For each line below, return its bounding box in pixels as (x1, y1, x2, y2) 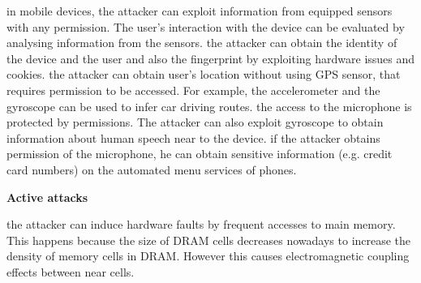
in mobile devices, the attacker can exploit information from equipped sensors (6, 2, 393, 19)
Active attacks (6, 188, 88, 205)
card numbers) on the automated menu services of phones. (6, 161, 297, 178)
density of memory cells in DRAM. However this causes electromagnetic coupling (6, 247, 410, 264)
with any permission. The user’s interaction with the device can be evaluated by (6, 18, 405, 35)
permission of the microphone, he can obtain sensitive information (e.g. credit (6, 145, 393, 162)
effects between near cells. (6, 263, 135, 280)
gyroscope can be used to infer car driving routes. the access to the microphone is (6, 97, 412, 114)
